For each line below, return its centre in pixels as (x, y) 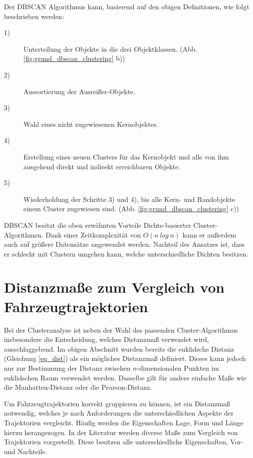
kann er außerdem (209, 234)
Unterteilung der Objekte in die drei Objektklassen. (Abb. (110, 49)
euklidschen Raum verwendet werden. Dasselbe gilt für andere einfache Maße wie (125, 377)
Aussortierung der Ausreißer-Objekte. (79, 91)
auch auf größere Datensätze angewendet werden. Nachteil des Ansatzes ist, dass (124, 244)
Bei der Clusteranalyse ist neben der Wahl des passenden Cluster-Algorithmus (121, 329)
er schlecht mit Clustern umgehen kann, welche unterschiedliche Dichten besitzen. (126, 253)
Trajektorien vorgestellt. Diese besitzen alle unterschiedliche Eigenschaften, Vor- (124, 442)
